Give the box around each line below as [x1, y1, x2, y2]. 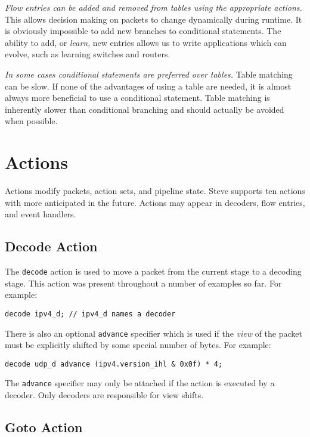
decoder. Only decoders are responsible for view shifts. [5, 389, 204, 401]
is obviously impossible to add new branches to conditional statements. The [5, 24, 281, 37]
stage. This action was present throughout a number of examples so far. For [5, 276, 282, 289]
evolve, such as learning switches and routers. [5, 48, 170, 60]
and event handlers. [5, 208, 76, 220]
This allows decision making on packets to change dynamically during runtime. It [5, 13, 302, 25]
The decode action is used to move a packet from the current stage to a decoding [5, 265, 302, 278]
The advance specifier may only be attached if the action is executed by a [5, 377, 275, 389]
